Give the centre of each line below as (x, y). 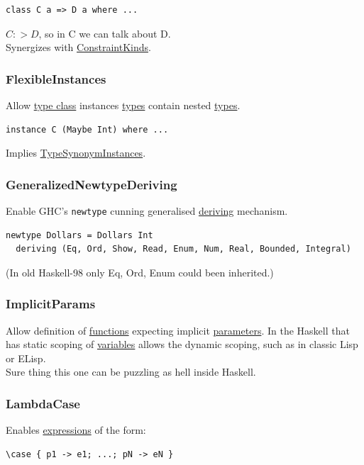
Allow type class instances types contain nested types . (123, 105)
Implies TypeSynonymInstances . (76, 153)
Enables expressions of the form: (76, 430)
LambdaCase (43, 403)
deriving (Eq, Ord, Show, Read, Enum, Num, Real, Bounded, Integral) (183, 249)
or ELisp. (26, 358)
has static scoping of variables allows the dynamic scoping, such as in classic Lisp (182, 344)
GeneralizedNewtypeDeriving (92, 184)
